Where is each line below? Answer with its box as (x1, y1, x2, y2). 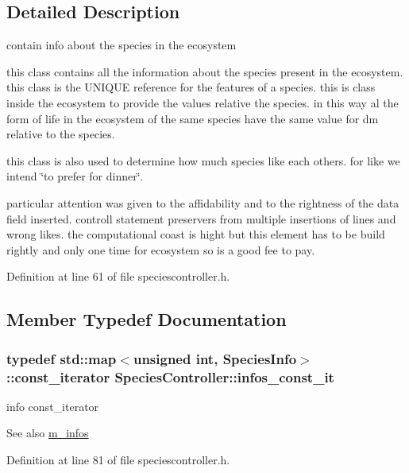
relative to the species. (6, 126, 115, 142)
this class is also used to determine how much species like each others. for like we (6, 152, 400, 169)
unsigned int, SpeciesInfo (133, 348, 297, 368)
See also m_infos (6, 425, 89, 441)
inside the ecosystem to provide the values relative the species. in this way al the (6, 94, 399, 110)
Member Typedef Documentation (6, 307, 287, 331)
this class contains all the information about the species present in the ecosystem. (6, 63, 403, 79)
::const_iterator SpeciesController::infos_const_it (6, 366, 334, 386)
